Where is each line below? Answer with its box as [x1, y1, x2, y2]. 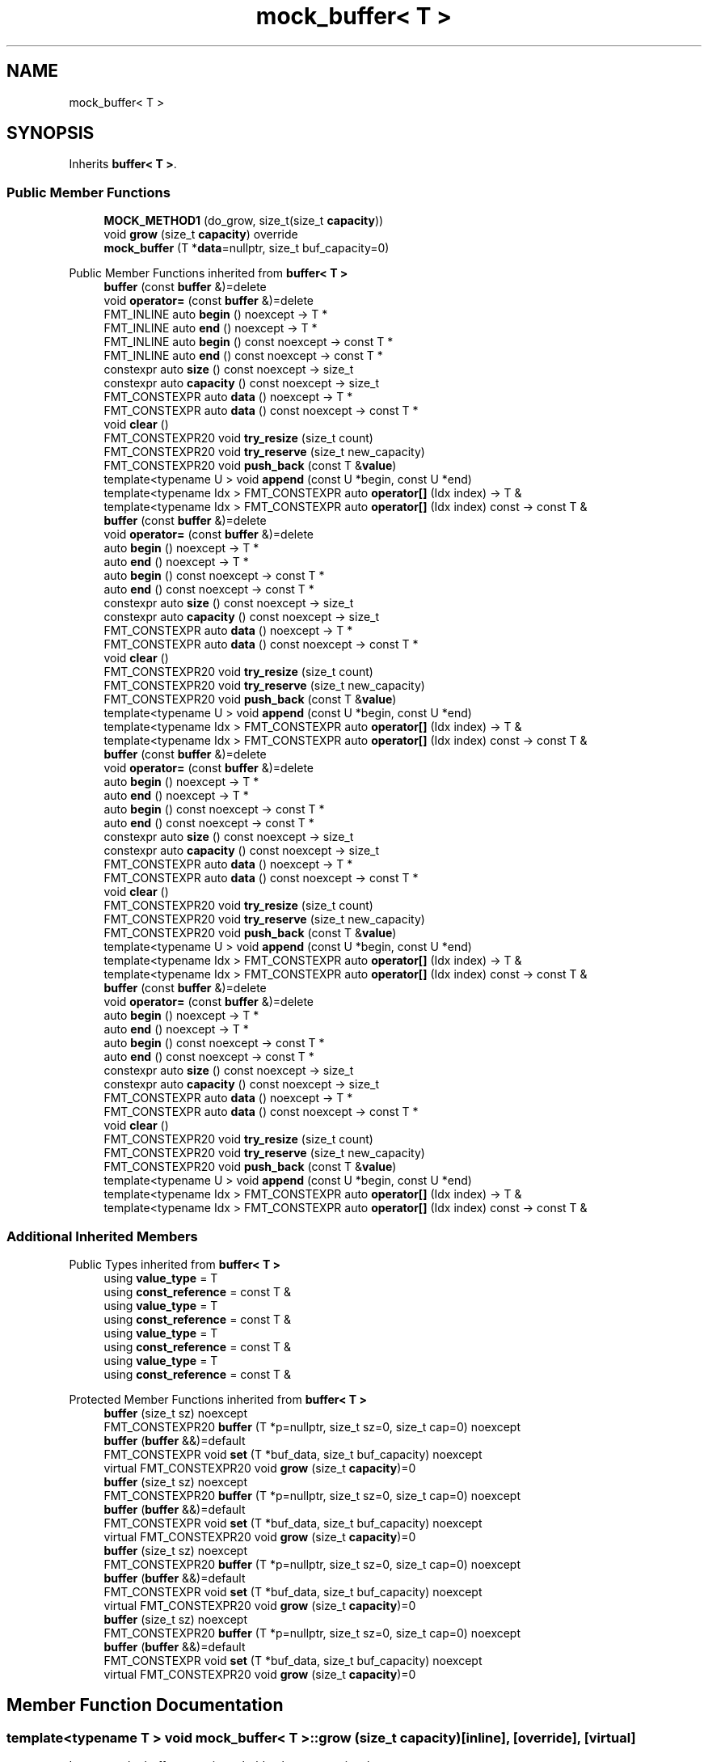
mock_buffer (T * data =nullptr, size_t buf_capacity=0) [103, 241, 390, 256]
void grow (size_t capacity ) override [103, 227, 298, 242]
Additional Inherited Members [6, 1227, 198, 1244]
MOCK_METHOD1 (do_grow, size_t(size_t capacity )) [103, 213, 384, 228]
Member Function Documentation [6, 1695, 284, 1716]
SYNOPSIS [6, 123, 95, 144]
